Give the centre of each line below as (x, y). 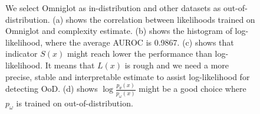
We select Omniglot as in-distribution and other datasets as (113, 8)
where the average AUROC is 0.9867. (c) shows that (139, 42)
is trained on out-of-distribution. (75, 103)
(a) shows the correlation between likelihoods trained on (154, 19)
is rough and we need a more (177, 65)
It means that (70, 65)
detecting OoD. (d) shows (52, 89)
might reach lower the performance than (139, 53)
